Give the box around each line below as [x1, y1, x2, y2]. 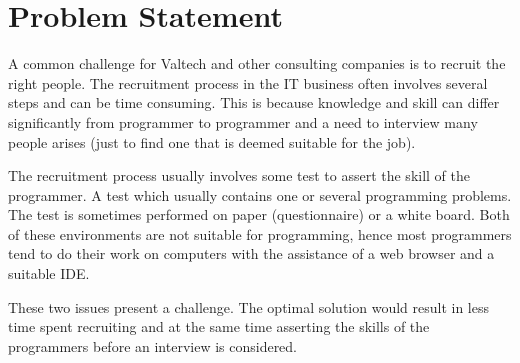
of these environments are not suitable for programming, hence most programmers [8, 223, 512, 244]
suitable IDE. [8, 263, 90, 284]
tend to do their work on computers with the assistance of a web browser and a [8, 243, 495, 264]
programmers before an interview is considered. [8, 335, 298, 356]
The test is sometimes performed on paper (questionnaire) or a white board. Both [8, 204, 510, 225]
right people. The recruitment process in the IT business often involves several [8, 72, 488, 93]
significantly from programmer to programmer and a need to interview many [8, 111, 478, 132]
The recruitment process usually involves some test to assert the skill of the [8, 165, 470, 186]
